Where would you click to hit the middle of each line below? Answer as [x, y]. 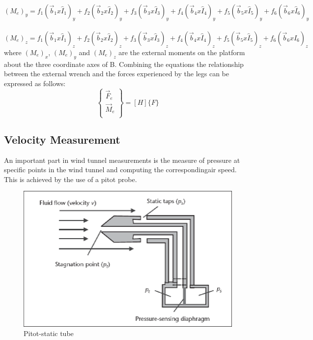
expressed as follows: [35, 83]
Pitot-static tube [49, 333]
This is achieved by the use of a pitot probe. [71, 179]
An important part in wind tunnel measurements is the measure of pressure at [122, 160]
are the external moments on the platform [182, 52]
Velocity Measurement [62, 139]
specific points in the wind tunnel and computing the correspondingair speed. [120, 170]
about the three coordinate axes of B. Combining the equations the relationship [124, 64]
